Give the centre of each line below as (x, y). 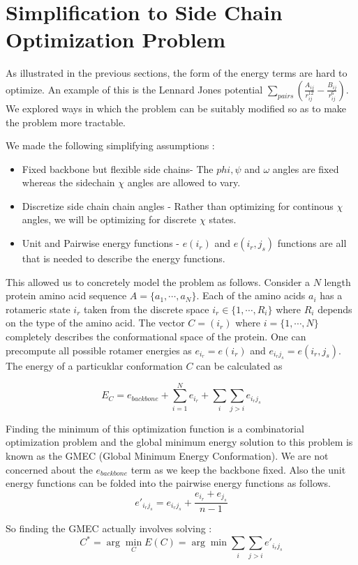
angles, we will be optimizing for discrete (109, 219)
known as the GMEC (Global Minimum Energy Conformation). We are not (167, 455)
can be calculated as (239, 366)
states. (223, 219)
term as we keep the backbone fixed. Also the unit (238, 469)
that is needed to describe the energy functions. (124, 258)
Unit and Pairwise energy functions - (101, 243)
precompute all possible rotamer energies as (99, 350)
